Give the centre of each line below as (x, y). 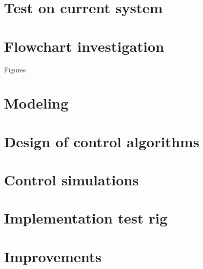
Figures (15, 69)
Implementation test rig (86, 218)
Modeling (36, 103)
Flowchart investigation (84, 46)
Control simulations (71, 180)
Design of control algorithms (102, 141)
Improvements (53, 256)
